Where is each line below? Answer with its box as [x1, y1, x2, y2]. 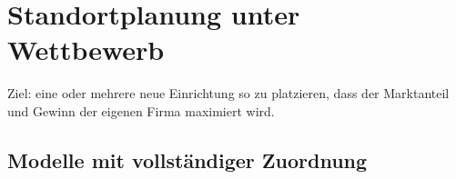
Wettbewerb [7, 31, 165, 68]
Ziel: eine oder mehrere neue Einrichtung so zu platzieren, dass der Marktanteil [7, 84, 450, 103]
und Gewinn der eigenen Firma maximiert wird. [7, 101, 275, 120]
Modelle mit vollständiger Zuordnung [7, 145, 368, 174]
